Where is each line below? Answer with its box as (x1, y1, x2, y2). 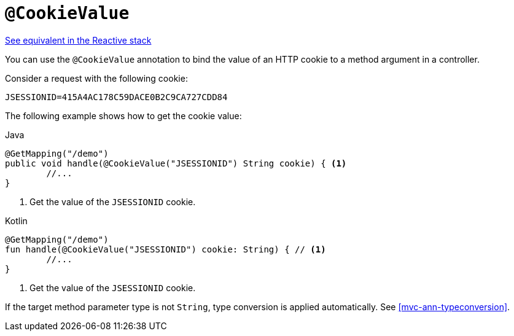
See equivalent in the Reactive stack (5, 34, 152, 45)
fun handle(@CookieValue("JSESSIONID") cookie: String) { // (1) (5, 244, 326, 254)
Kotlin (5, 215, 28, 226)
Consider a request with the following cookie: (5, 72, 188, 84)
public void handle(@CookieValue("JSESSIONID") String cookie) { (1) (5, 158, 347, 168)
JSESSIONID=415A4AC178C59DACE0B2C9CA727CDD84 (5, 92, 228, 102)
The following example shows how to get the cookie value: (5, 110, 242, 121)
